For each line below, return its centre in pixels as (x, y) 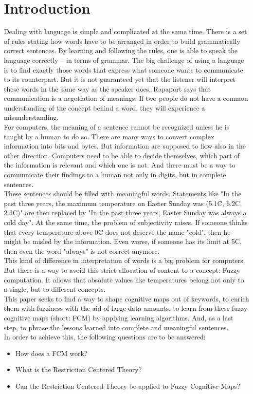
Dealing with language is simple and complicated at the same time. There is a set (126, 31)
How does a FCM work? (51, 353)
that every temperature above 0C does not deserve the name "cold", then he (117, 232)
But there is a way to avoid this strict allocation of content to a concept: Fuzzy (122, 270)
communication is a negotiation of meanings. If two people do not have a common (126, 98)
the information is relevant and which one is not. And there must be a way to (120, 165)
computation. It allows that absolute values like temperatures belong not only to (124, 279)
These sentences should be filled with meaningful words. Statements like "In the (123, 194)
